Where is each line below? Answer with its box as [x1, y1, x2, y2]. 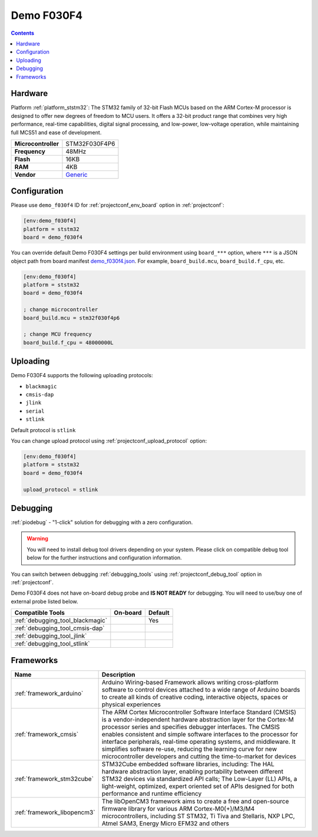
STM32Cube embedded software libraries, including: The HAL [101, 760, 275, 768]
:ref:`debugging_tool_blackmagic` [14, 617, 108, 625]
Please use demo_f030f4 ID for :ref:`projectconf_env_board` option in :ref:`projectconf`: [11, 202, 224, 209]
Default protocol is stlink [11, 426, 76, 433]
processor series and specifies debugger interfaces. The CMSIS [101, 723, 280, 731]
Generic [65, 170, 88, 179]
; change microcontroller [23, 307, 98, 313]
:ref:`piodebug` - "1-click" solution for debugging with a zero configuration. [11, 519, 193, 526]
